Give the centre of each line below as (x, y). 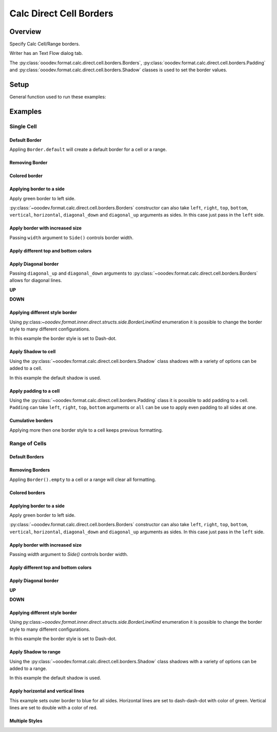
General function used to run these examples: (58, 97)
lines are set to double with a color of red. (53, 708)
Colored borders (27, 492)
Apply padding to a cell (35, 391)
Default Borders (27, 457)
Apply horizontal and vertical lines (47, 691)
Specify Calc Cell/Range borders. (45, 44)
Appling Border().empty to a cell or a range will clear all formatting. (83, 479)
